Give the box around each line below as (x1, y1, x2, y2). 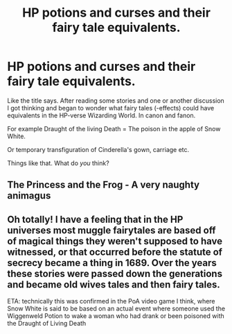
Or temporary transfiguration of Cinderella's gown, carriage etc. (7, 145, 190, 153)
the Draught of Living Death (7, 319, 87, 328)
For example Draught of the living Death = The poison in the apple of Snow (7, 124, 221, 133)
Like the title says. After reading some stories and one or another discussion (7, 96, 225, 105)
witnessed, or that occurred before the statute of (7, 246, 223, 258)
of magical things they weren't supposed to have (7, 235, 223, 247)
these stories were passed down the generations (7, 267, 223, 279)
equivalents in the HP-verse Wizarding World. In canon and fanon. (7, 111, 196, 119)
